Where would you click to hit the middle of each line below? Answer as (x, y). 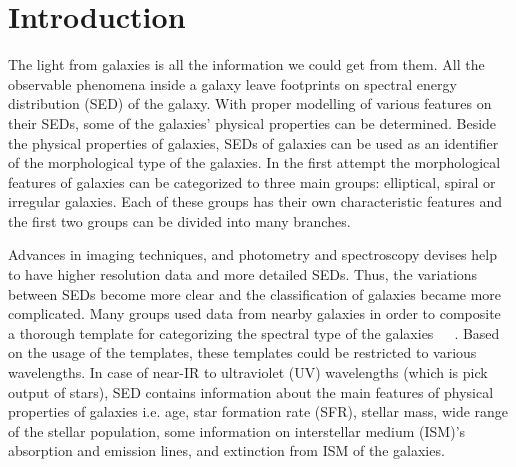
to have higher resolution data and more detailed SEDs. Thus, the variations (243, 274)
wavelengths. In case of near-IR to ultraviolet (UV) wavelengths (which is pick (248, 372)
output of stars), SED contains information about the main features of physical (251, 391)
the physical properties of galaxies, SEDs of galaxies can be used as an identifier (253, 142)
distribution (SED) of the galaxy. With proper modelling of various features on (250, 103)
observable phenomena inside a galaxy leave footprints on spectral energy (232, 83)
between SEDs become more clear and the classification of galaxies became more (255, 293)
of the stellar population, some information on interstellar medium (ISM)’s (237, 430)
